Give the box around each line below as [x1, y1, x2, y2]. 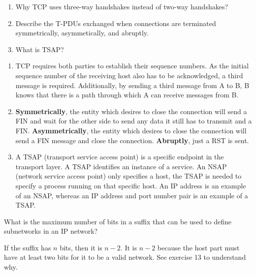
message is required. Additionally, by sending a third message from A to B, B [15, 80, 250, 90]
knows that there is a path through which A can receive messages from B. [15, 90, 239, 100]
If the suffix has [4, 242, 51, 252]
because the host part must [157, 242, 240, 252]
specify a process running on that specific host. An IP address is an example [15, 180, 246, 190]
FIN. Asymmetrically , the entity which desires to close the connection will [15, 125, 247, 135]
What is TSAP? [15, 44, 64, 54]
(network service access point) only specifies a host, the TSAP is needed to [15, 171, 242, 181]
